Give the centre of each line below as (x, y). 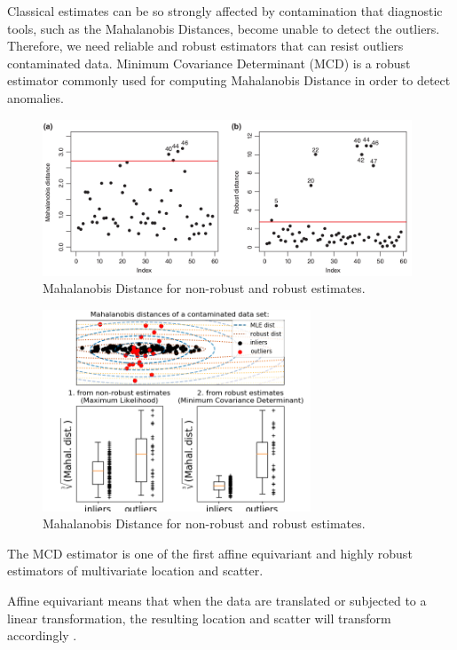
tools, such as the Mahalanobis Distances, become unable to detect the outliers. (224, 28)
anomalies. (35, 97)
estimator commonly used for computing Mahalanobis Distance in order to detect (229, 80)
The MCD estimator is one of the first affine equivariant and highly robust (210, 553)
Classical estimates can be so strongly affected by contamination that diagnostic (225, 11)
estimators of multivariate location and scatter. (135, 571)
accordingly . (42, 635)
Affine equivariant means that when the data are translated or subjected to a (217, 601)
